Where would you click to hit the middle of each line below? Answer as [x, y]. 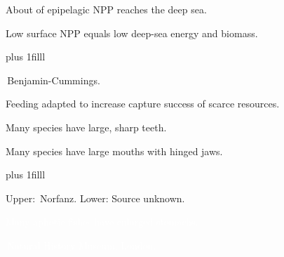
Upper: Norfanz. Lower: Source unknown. [95, 198]
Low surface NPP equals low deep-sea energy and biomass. [132, 33]
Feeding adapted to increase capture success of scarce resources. [143, 104]
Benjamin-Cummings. [54, 80]
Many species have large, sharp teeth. [86, 127]
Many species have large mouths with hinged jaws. [114, 151]
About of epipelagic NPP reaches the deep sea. [106, 9]
